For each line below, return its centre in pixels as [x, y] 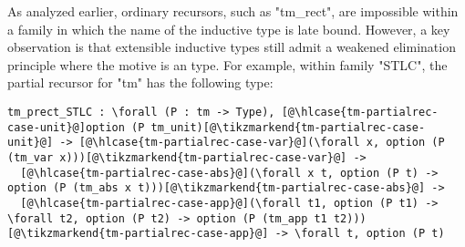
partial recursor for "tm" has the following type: [140, 82]
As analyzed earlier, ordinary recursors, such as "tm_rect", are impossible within [233, 11]
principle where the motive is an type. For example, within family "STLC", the [227, 64]
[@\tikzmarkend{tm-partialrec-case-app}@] [138, 234]
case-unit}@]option [66, 127]
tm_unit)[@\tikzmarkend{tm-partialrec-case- [288, 127]
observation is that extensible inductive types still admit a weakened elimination [232, 47]
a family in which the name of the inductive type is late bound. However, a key [229, 29]
